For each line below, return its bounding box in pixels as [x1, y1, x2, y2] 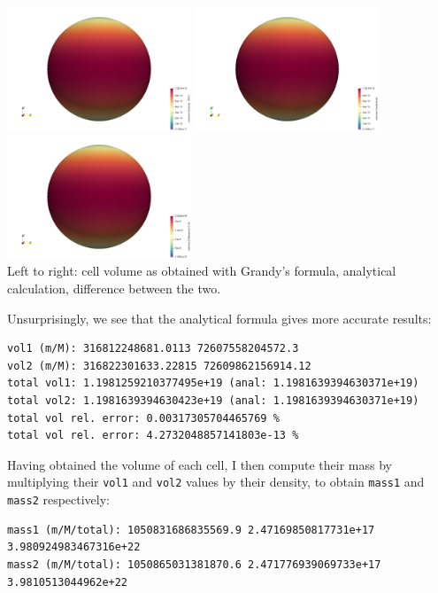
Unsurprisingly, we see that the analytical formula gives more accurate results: [7, 308, 432, 327]
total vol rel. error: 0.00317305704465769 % [7, 411, 280, 425]
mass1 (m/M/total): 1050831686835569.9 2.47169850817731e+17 [7, 523, 375, 536]
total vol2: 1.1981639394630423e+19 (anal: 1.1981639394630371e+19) [7, 394, 419, 408]
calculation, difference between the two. [7, 279, 221, 298]
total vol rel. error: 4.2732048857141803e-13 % [7, 429, 299, 442]
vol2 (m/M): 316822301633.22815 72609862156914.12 [7, 359, 311, 372]
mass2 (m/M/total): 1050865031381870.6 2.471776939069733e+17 [7, 558, 381, 571]
